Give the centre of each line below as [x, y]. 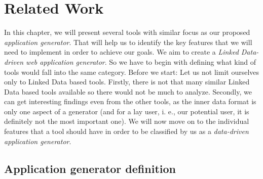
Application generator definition [90, 168]
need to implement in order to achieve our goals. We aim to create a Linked [121, 52]
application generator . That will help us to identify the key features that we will [128, 42]
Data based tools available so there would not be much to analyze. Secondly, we [128, 91]
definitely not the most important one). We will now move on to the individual [127, 121]
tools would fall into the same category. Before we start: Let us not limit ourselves [132, 72]
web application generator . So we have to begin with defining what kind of [141, 61]
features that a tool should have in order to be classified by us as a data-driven [126, 131]
